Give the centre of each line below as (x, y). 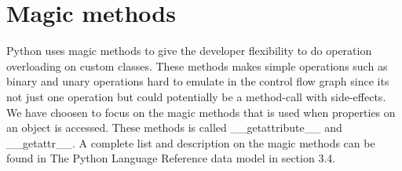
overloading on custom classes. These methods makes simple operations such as (197, 65)
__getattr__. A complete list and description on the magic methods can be (191, 142)
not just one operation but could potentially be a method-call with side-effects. (196, 96)
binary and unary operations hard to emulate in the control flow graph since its (198, 81)
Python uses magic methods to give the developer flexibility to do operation (189, 51)
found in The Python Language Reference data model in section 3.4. (171, 158)
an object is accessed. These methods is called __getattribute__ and (174, 127)
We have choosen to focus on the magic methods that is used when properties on (201, 112)
